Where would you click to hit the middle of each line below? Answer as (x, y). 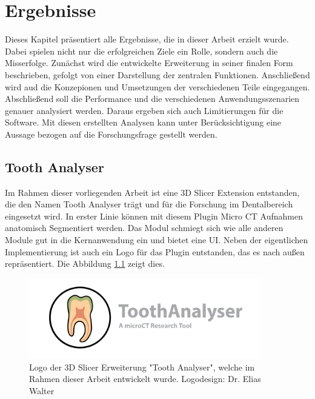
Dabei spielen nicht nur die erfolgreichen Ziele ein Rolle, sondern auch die (141, 51)
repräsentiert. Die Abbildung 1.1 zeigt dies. (85, 263)
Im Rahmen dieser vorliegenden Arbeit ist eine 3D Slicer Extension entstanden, (152, 192)
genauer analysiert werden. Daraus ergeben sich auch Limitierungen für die (144, 110)
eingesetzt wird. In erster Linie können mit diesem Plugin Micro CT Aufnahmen (154, 216)
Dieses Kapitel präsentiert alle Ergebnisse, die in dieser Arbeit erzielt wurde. (147, 39)
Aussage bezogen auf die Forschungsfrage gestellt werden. (111, 134)
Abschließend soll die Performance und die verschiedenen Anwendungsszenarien (152, 99)
